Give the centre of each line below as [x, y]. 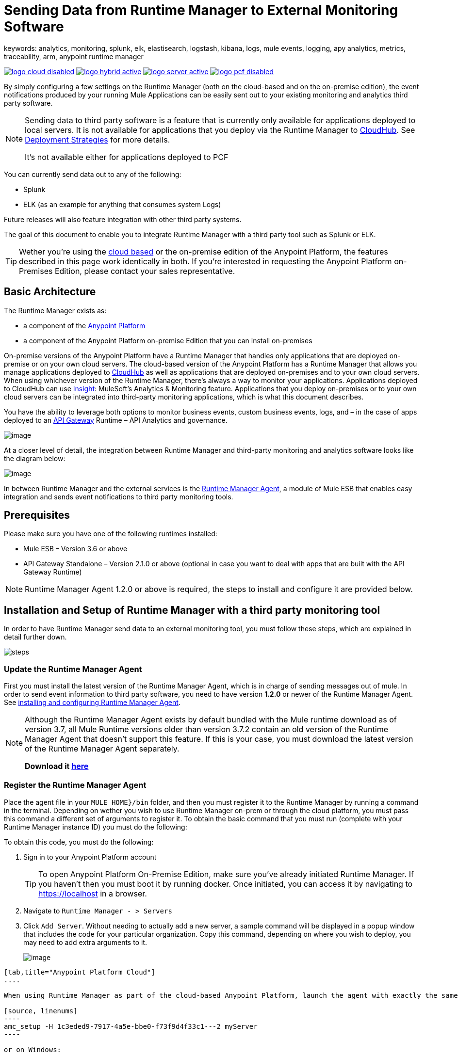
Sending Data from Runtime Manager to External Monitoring [201, 10]
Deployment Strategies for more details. [98, 139]
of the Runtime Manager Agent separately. [102, 749]
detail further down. [35, 637]
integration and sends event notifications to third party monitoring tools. [119, 496]
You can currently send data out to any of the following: [93, 174]
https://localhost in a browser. [93, 893]
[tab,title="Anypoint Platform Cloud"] [80, 972]
